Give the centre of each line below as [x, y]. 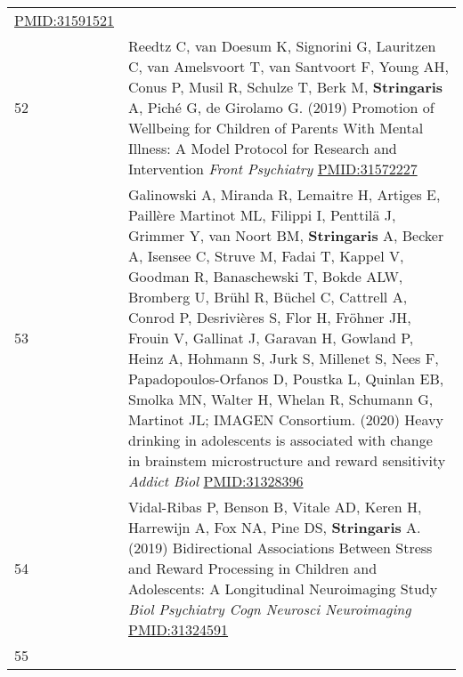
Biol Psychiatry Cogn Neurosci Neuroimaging [270, 609]
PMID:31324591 [179, 629]
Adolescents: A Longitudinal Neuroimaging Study [283, 588]
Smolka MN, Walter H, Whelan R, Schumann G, [281, 399]
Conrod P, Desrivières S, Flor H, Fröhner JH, [270, 317]
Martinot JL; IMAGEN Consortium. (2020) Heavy [286, 419]
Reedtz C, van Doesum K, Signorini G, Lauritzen [282, 46]
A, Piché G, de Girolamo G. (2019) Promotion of [281, 107]
